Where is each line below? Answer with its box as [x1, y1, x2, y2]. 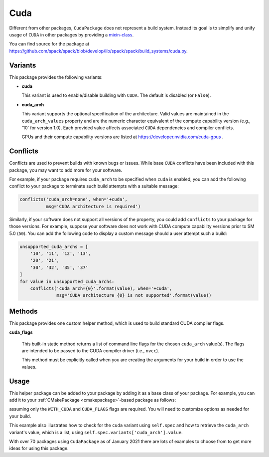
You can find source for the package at [9, 41, 90, 47]
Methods [9, 307, 38, 315]
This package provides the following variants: [9, 74, 103, 80]
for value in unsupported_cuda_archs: [19, 278, 115, 284]
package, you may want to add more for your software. [9, 167, 123, 173]
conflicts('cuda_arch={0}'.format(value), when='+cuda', [30, 285, 172, 291]
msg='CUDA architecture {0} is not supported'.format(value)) [56, 292, 212, 298]
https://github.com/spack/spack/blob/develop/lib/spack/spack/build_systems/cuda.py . [9, 48, 188, 54]
